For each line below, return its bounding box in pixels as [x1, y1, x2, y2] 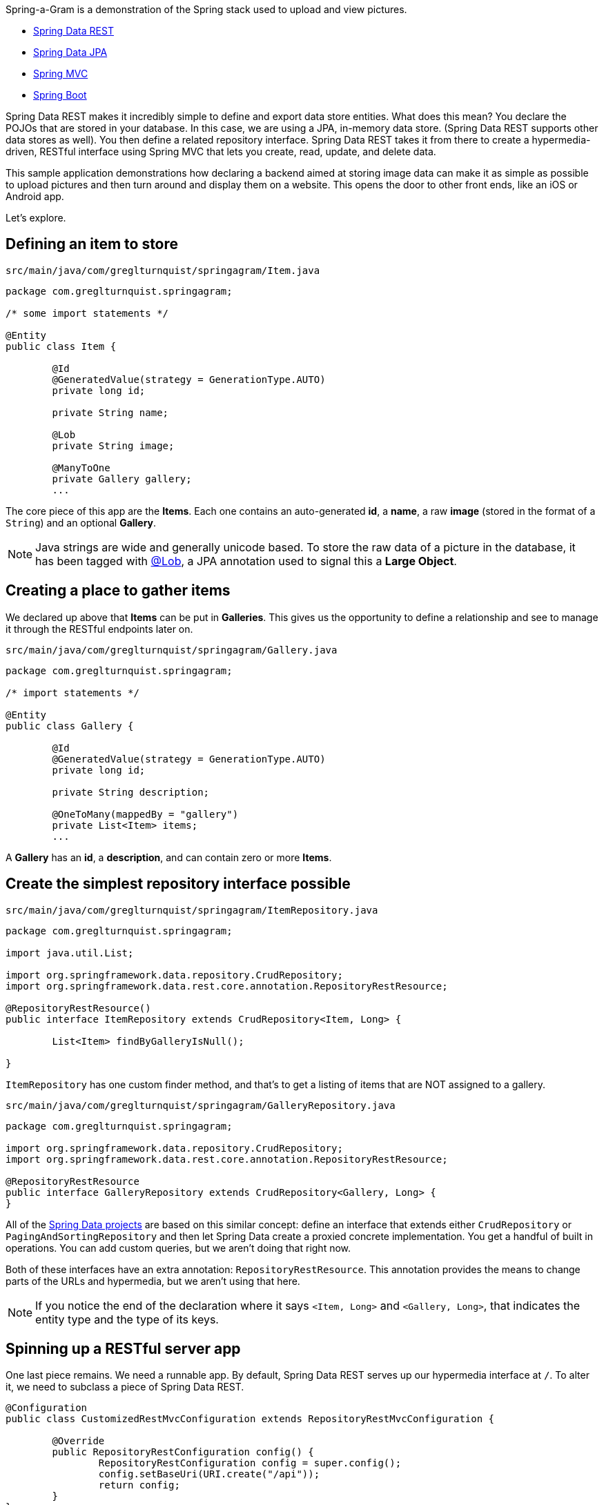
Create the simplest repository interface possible [6, 875, 351, 893]
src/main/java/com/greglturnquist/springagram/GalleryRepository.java [6, 1099, 396, 1111]
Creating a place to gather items [6, 582, 231, 600]
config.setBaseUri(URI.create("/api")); [98, 1468, 320, 1480]
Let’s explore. [6, 212, 66, 224]
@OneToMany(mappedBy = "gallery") [52, 808, 239, 820]
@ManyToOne [52, 462, 110, 473]
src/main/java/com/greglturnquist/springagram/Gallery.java [6, 644, 338, 656]
